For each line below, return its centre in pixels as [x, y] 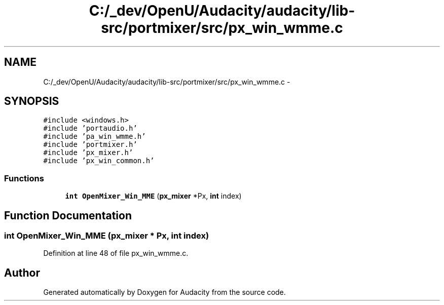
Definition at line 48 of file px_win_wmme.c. [116, 253]
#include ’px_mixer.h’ [88, 153]
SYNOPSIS [32, 101]
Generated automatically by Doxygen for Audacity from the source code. [164, 292]
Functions [24, 178]
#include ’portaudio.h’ [90, 128]
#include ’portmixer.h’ [90, 145]
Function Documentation [68, 215]
